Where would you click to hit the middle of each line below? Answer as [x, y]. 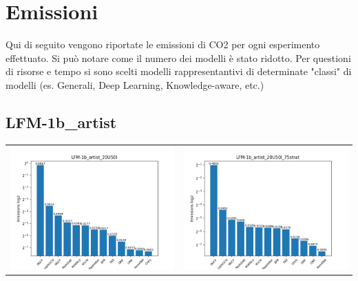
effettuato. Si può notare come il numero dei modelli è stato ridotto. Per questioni [178, 58]
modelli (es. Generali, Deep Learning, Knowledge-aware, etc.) [135, 84]
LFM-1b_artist [61, 122]
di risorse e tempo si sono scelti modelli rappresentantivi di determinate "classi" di [179, 71]
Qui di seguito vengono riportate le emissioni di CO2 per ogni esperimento [163, 44]
